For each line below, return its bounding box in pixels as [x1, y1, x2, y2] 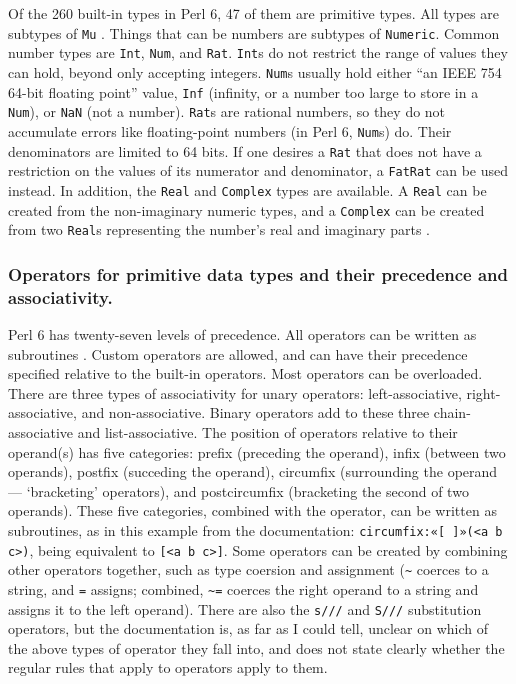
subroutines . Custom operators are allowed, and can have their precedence [8, 343, 468, 364]
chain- [433, 402, 471, 423]
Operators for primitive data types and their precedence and [8, 261, 509, 286]
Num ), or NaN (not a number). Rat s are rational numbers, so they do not [8, 101, 446, 122]
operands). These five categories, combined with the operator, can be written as [8, 500, 497, 521]
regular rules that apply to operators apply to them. [8, 657, 328, 678]
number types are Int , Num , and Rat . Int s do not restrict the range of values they [8, 42, 508, 63]
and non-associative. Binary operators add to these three [81, 402, 430, 423]
